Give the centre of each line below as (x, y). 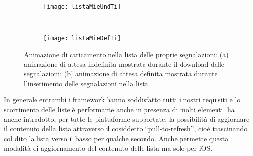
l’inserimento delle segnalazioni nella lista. (87, 83)
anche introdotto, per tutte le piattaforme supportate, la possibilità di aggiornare (127, 119)
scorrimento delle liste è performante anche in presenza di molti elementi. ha (119, 109)
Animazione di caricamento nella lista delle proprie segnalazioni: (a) (126, 54)
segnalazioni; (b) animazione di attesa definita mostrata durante (121, 74)
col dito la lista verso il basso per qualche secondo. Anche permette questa (116, 138)
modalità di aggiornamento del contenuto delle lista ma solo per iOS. (108, 148)
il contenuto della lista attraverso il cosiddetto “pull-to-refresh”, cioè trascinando (126, 129)
